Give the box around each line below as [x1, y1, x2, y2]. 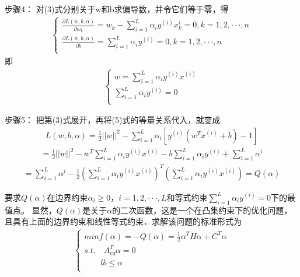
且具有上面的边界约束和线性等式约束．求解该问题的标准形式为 [5, 215, 242, 227]
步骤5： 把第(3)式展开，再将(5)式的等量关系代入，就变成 [5, 114, 221, 126]
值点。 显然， [5, 204, 57, 216]
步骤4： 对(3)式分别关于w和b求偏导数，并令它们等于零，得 [5, 3, 229, 15]
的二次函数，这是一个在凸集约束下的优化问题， [112, 204, 292, 216]
